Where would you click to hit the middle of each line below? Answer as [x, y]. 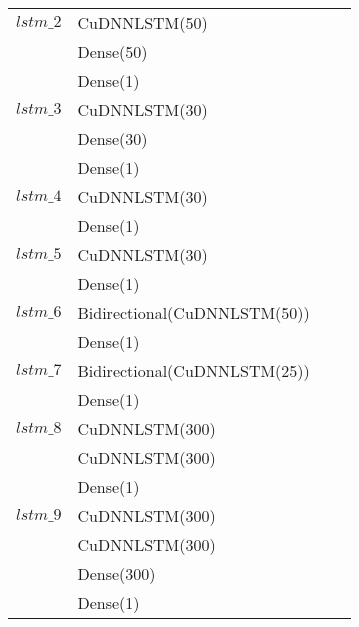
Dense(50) [112, 51]
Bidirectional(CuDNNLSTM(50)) [193, 312]
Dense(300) [116, 573]
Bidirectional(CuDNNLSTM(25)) [193, 370]
